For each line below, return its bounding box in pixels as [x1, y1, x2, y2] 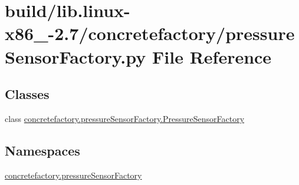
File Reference [152, 44, 272, 68]
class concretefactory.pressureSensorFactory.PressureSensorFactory [5, 112, 245, 124]
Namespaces [5, 141, 80, 159]
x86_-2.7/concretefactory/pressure [5, 21, 295, 45]
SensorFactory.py [5, 44, 146, 68]
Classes [5, 85, 50, 103]
